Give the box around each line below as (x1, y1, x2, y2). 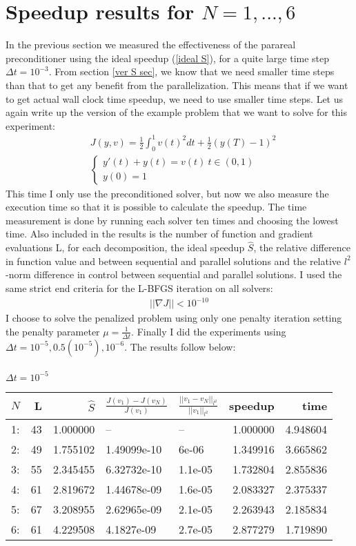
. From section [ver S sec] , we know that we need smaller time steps (48, 64, 335, 79)
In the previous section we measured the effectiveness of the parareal (6, 37, 296, 52)
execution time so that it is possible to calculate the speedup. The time (6, 199, 307, 214)
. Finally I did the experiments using (131, 324, 286, 338)
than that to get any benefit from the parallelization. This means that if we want (6, 77, 348, 92)
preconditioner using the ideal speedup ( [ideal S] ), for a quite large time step (6, 50, 330, 65)
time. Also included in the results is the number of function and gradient (6, 226, 313, 241)
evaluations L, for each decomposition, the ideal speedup (6, 240, 245, 255)
